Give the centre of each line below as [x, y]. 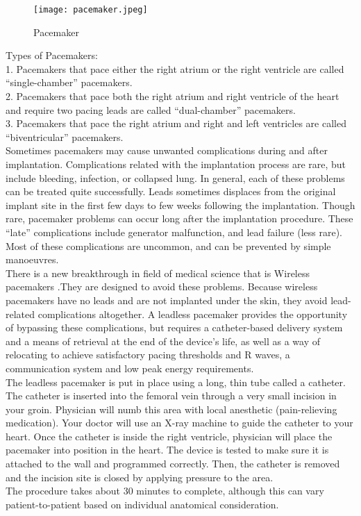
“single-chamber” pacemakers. [69, 82]
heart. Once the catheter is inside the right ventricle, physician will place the [169, 436]
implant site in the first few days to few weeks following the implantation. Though [180, 205]
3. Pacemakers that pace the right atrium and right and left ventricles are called [176, 123]
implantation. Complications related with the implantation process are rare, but [176, 164]
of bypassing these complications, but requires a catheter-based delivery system [174, 327]
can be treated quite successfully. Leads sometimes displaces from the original [171, 191]
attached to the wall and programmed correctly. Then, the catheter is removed [173, 464]
